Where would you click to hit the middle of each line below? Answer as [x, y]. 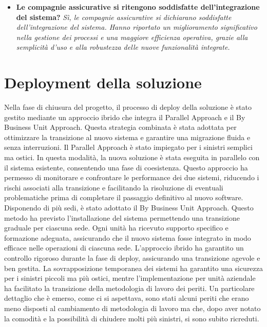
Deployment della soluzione [103, 82]
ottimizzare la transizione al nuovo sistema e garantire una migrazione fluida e [127, 137]
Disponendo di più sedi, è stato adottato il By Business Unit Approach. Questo [129, 208]
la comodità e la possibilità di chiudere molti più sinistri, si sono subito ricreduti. [132, 318]
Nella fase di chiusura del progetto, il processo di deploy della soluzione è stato [128, 107]
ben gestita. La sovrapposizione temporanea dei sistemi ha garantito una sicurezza [134, 268]
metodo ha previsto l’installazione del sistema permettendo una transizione [122, 217]
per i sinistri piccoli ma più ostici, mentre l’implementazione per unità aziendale [130, 278]
